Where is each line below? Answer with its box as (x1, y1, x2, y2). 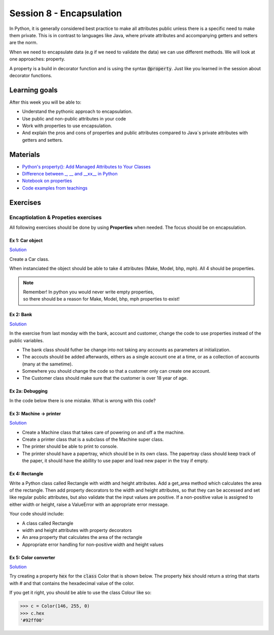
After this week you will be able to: (9, 99, 82, 105)
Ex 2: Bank (9, 312, 32, 318)
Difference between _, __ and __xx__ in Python (22, 171, 118, 177)
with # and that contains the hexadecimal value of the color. (9, 580, 134, 586)
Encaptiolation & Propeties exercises (9, 214, 102, 221)
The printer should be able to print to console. (22, 443, 118, 449)
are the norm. (9, 40, 38, 46)
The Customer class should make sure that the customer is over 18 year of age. (22, 375, 188, 381)
